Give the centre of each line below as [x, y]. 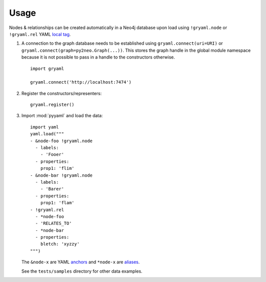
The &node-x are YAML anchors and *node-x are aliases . [81, 262]
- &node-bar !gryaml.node [62, 175]
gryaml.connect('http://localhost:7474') [81, 82]
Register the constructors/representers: [62, 93]
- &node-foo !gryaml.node [62, 141]
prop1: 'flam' [57, 203]
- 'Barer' [52, 189]
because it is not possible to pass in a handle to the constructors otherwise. [98, 57]
